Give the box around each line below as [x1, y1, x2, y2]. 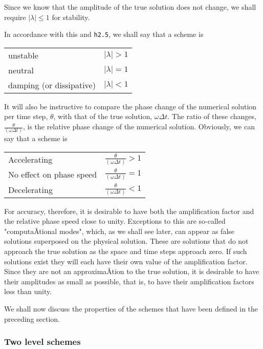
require [4, 11, 26, 22]
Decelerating [8, 183, 53, 196]
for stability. [52, 11, 90, 22]
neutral [8, 64, 34, 76]
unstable [8, 49, 38, 61]
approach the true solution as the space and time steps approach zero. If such [4, 246, 247, 257]
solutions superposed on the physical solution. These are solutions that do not [4, 236, 249, 246]
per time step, [4, 111, 48, 122]
